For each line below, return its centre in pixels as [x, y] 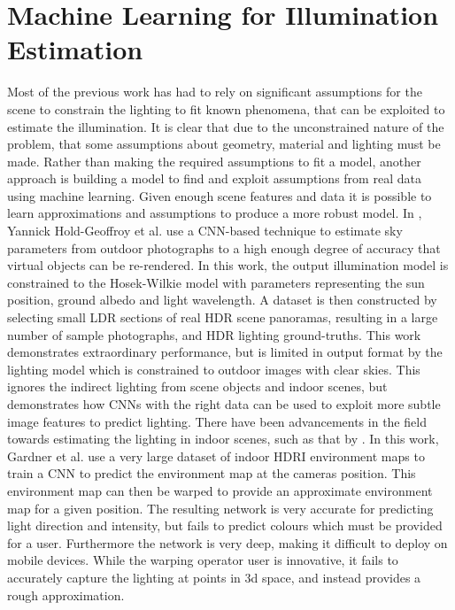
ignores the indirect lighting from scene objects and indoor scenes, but [197, 386]
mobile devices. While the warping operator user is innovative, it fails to [203, 560]
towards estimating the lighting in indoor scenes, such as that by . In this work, [223, 439]
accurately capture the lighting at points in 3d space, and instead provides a [214, 577]
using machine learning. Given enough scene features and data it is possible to [220, 195]
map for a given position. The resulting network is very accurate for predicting [220, 508]
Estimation [75, 49]
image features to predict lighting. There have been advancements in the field [217, 421]
